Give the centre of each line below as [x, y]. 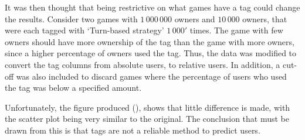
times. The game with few [236, 30]
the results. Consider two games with [71, 18]
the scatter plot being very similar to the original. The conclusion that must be [147, 119]
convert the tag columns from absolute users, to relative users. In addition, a [143, 64]
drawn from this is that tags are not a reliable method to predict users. [133, 130]
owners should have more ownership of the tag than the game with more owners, [150, 41]
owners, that [265, 18]
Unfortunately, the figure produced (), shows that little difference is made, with [148, 107]
